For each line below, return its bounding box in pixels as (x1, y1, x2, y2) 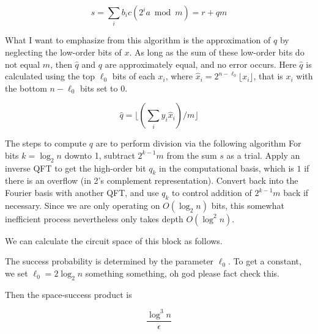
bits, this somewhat (211, 198, 284, 211)
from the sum (166, 148, 217, 161)
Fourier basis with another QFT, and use (5, 186, 159, 199)
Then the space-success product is (5, 288, 132, 300)
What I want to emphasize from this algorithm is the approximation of (5, 34, 271, 46)
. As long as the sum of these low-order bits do (129, 45, 305, 58)
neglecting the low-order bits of (5, 45, 122, 58)
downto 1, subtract (64, 148, 135, 161)
